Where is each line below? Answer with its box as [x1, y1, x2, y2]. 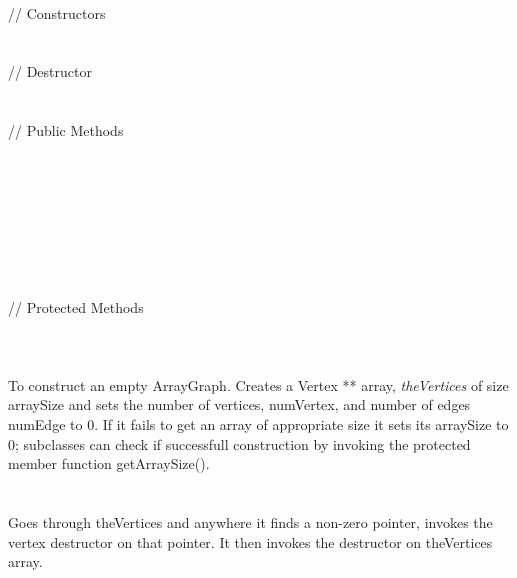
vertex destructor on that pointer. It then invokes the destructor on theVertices [8, 531, 493, 552]
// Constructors [8, 2, 106, 23]
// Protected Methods [8, 296, 144, 317]
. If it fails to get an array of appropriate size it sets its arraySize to [94, 414, 509, 435]
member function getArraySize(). [8, 453, 210, 474]
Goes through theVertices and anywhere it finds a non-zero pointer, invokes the [8, 512, 493, 533]
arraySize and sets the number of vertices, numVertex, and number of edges [8, 394, 471, 415]
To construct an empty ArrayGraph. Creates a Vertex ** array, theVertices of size [8, 374, 509, 395]
